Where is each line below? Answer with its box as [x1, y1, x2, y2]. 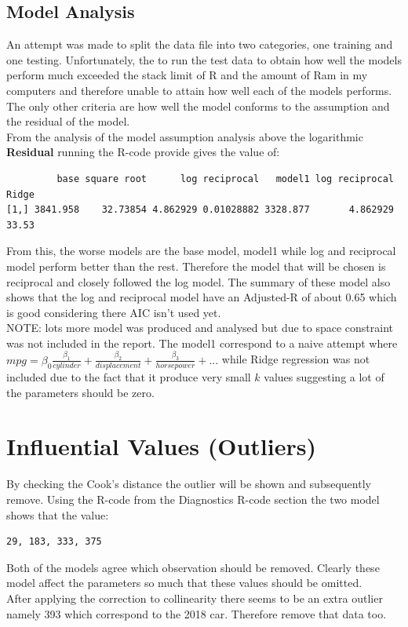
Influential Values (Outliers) [6, 430, 316, 462]
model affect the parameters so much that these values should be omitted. [6, 574, 362, 591]
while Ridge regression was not [221, 351, 370, 367]
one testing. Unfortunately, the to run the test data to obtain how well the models [6, 51, 402, 67]
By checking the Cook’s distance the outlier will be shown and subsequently [6, 476, 371, 492]
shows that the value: [6, 506, 109, 523]
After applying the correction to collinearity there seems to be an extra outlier [6, 589, 383, 606]
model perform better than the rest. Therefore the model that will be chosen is [6, 257, 386, 274]
